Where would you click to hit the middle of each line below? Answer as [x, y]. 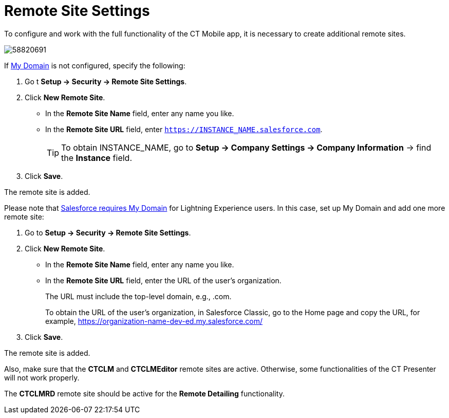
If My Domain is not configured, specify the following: [95, 65]
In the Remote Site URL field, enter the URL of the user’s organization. [163, 280]
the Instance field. [97, 158]
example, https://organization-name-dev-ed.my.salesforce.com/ [154, 321]
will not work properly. [42, 377]
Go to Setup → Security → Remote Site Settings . [108, 232]
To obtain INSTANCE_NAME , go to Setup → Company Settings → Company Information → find [246, 147]
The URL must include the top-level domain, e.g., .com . [138, 296]
